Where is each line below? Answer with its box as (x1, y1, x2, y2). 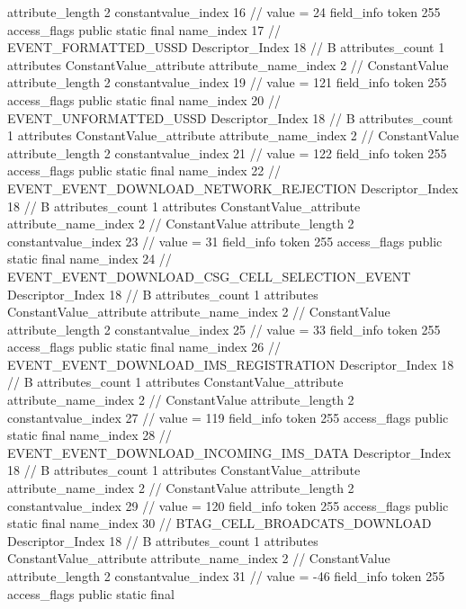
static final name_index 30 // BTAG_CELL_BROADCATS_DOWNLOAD (7, 514, 432, 533)
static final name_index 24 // (7, 249, 172, 268)
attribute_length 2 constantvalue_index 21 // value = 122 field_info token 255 (7, 143, 447, 162)
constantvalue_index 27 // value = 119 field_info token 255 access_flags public (7, 407, 449, 426)
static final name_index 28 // (7, 425, 172, 444)
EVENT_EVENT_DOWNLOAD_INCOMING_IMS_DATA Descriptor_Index (7, 443, 452, 461)
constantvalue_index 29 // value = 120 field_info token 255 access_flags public (7, 496, 449, 515)
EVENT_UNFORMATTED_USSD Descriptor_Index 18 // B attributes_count (7, 108, 453, 127)
